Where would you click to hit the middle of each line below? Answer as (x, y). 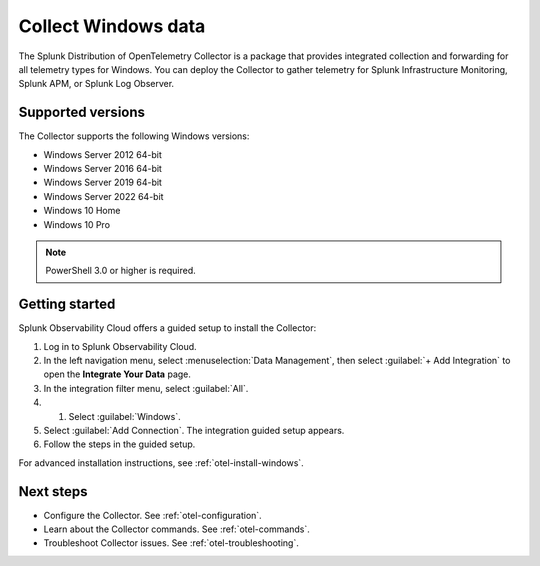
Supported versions (81, 112)
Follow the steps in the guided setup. (119, 444)
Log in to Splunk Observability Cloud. (120, 346)
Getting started (67, 304)
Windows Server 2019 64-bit (102, 182)
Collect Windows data (112, 26)
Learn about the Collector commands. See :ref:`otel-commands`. (176, 529)
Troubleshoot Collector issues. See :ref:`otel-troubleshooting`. (171, 543)
